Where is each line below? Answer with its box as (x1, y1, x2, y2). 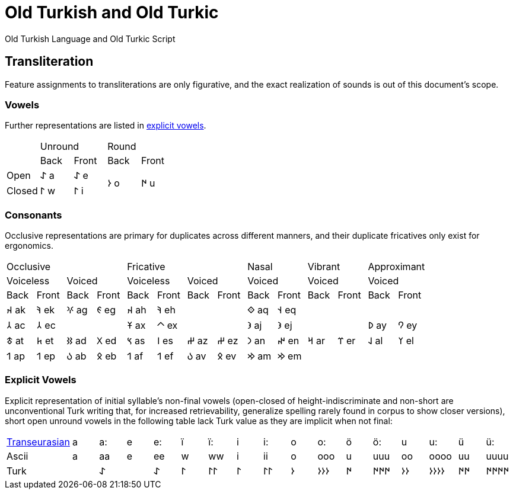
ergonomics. (5, 240, 53, 251)
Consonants (5, 208, 62, 221)
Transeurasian (7, 435, 70, 448)
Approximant (368, 261, 425, 273)
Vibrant (307, 261, 340, 273)
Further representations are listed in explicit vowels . (5, 120, 206, 131)
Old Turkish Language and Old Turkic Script (5, 33, 176, 44)
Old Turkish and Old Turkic (5, 2, 219, 23)
